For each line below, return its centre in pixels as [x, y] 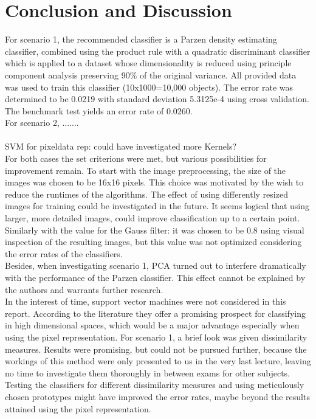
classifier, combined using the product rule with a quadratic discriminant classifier [158, 51]
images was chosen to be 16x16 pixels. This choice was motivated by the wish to [154, 182]
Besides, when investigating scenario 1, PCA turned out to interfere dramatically [156, 265]
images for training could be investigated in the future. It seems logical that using [157, 206]
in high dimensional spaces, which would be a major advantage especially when [152, 325]
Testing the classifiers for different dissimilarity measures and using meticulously [155, 385]
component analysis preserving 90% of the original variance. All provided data [151, 74]
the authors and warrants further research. [84, 289]
